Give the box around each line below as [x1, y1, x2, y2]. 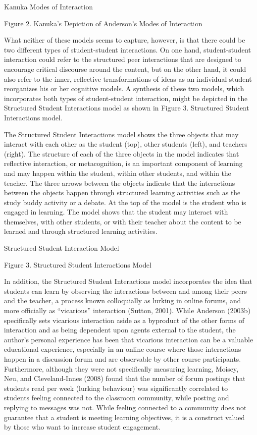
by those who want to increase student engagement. [4, 422, 161, 432]
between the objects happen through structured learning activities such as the [4, 187, 241, 198]
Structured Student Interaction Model [4, 243, 119, 253]
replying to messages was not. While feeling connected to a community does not [4, 402, 247, 412]
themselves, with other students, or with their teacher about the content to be [4, 216, 241, 226]
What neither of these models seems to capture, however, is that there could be [4, 35, 245, 45]
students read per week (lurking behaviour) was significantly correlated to [4, 382, 228, 393]
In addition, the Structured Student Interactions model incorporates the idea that [4, 276, 253, 286]
